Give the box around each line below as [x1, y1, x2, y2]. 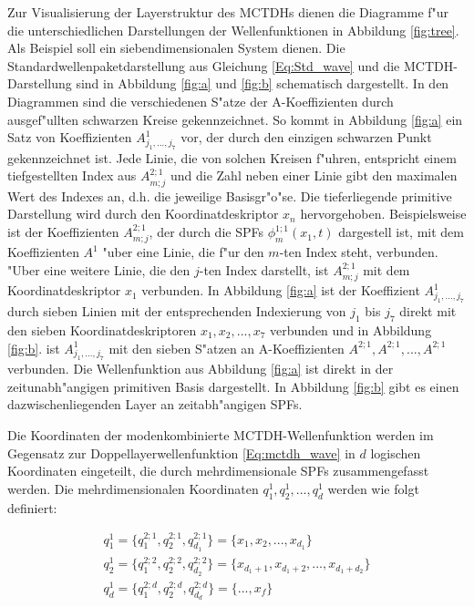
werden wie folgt [327, 478, 419, 498]
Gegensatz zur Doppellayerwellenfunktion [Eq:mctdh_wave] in [7, 443, 355, 462]
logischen [370, 443, 421, 462]
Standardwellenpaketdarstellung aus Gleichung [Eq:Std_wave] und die [7, 56, 400, 75]
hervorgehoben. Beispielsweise [300, 204, 467, 223]
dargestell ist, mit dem [338, 222, 464, 242]
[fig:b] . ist [7, 338, 60, 357]
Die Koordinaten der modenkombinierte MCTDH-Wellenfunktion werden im [7, 426, 434, 445]
